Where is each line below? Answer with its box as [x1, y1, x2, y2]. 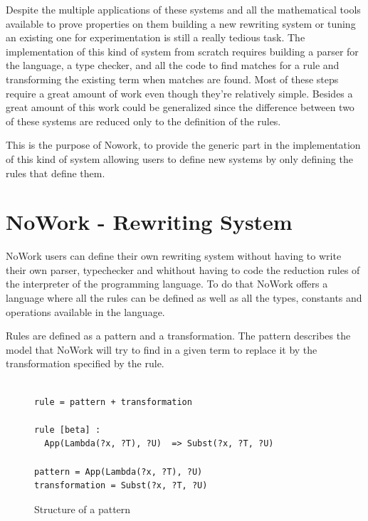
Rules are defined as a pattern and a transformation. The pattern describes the [6, 328, 351, 343]
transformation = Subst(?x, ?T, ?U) [34, 480, 208, 491]
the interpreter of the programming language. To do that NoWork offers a [6, 276, 328, 291]
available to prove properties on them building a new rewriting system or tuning [6, 16, 356, 31]
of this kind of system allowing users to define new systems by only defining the [6, 151, 353, 166]
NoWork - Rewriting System [6, 207, 293, 236]
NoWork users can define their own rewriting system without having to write [6, 248, 342, 263]
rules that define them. [6, 165, 105, 180]
